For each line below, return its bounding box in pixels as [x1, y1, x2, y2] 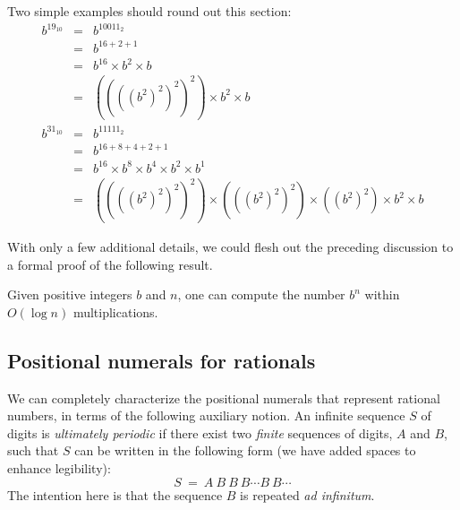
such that [7, 441, 59, 460]
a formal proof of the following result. [7, 255, 213, 273]
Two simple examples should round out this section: [7, 2, 292, 20]
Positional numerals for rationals [7, 346, 316, 374]
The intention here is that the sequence [7, 485, 223, 504]
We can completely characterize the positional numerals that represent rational [7, 388, 440, 407]
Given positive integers [7, 285, 132, 304]
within [364, 285, 400, 304]
